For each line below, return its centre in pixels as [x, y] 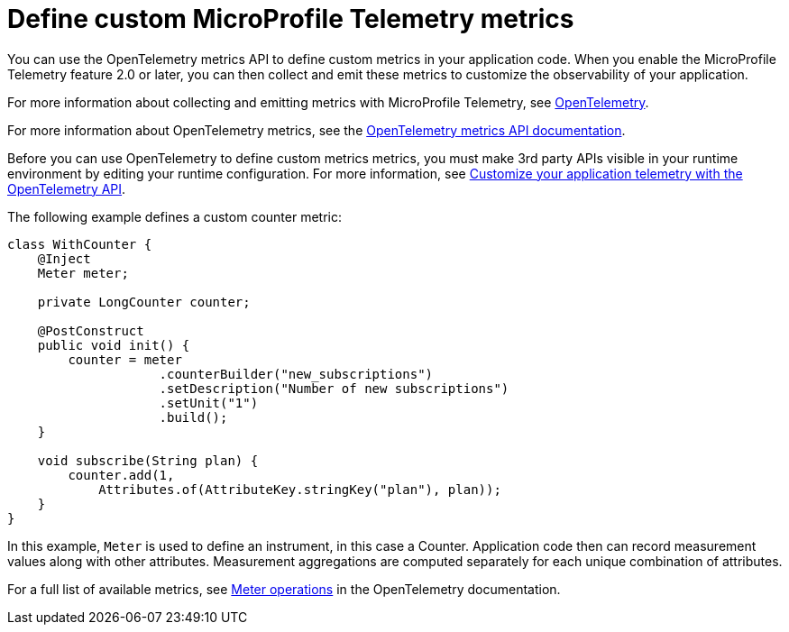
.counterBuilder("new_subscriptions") [296, 374]
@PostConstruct [91, 330]
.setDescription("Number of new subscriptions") [334, 388]
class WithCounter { [80, 244]
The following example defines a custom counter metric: [174, 216]
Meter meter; [83, 273]
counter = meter [125, 359]
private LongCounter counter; [144, 302]
